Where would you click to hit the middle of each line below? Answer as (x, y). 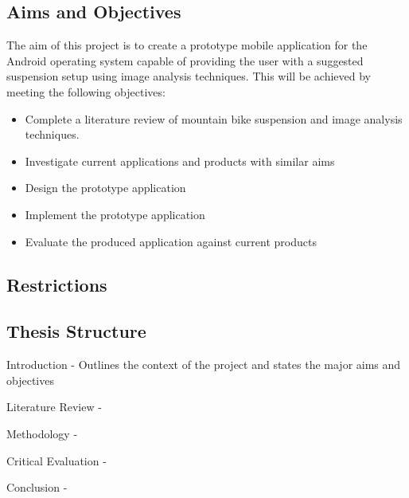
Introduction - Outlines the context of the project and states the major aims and (204, 365)
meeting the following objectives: (86, 91)
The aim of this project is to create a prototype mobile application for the (187, 45)
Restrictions (57, 284)
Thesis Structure (76, 331)
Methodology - (42, 433)
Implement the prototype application (115, 214)
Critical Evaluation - (56, 460)
